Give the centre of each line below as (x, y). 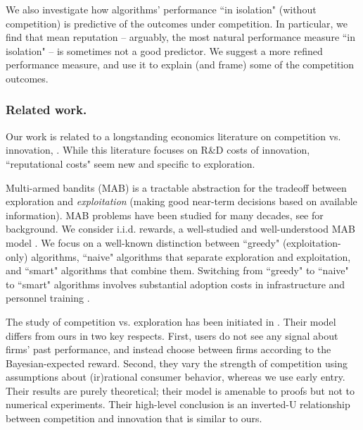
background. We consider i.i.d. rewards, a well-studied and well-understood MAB (180, 229)
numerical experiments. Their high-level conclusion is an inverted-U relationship (178, 404)
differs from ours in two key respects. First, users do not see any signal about (172, 335)
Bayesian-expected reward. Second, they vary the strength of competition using (177, 363)
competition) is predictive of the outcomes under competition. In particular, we (177, 23)
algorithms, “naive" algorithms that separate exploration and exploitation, (191, 256)
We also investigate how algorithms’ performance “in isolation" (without (161, 9)
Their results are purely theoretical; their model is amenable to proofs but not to (180, 390)
